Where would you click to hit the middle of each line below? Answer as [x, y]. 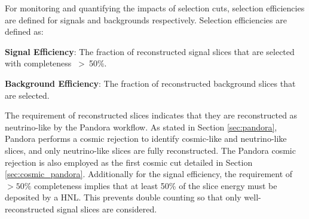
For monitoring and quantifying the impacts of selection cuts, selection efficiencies [155, 8]
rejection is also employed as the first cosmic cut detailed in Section [129, 162]
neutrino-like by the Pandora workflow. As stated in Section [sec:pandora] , [141, 127]
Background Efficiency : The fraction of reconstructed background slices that [150, 83]
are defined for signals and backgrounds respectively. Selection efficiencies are [146, 19]
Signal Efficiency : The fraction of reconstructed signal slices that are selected [150, 51]
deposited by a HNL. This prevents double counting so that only [123, 197]
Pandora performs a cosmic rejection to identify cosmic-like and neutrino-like [146, 139]
